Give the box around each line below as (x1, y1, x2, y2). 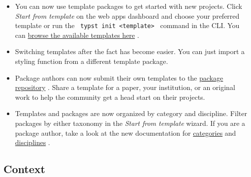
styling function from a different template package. (15, 56, 168, 66)
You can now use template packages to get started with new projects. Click (15, 1, 242, 11)
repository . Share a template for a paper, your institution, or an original (15, 82, 235, 92)
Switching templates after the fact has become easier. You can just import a (15, 46, 245, 57)
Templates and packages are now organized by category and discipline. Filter (15, 108, 247, 118)
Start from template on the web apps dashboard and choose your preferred (15, 10, 240, 21)
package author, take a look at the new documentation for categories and (15, 127, 236, 138)
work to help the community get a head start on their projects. (15, 91, 205, 102)
